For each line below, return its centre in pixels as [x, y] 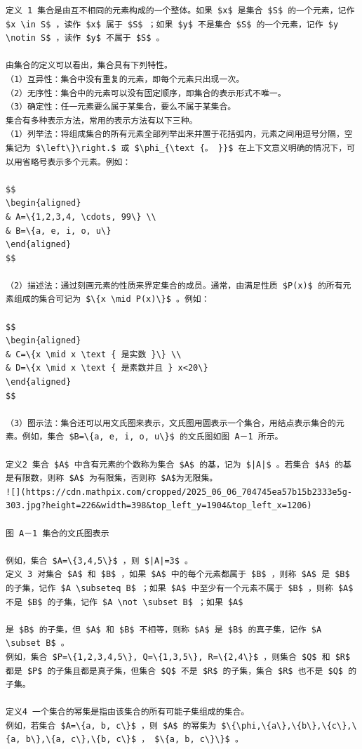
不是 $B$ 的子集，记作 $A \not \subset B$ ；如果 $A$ [125, 602]
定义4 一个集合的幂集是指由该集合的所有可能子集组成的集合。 [128, 712]
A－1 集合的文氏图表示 [64, 533]
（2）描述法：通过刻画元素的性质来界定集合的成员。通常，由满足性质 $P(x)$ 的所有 [174, 285]
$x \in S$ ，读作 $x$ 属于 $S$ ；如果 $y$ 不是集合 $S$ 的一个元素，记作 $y [172, 24]
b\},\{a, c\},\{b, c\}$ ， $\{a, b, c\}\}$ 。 [134, 740]
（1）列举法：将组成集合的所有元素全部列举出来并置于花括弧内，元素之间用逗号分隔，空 [179, 134]
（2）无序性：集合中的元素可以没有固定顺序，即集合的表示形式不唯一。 [146, 93]
